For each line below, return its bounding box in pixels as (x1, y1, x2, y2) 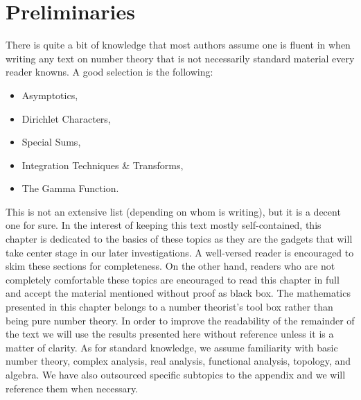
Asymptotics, (21, 87, 78, 102)
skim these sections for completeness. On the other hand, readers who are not (6, 259, 335, 273)
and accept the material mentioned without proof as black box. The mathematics (6, 286, 351, 300)
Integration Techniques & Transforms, (21, 157, 184, 172)
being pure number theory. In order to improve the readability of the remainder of (6, 313, 355, 327)
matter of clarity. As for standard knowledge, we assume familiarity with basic (6, 340, 338, 354)
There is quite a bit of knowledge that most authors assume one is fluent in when (6, 37, 351, 52)
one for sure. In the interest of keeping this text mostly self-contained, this (6, 218, 322, 232)
